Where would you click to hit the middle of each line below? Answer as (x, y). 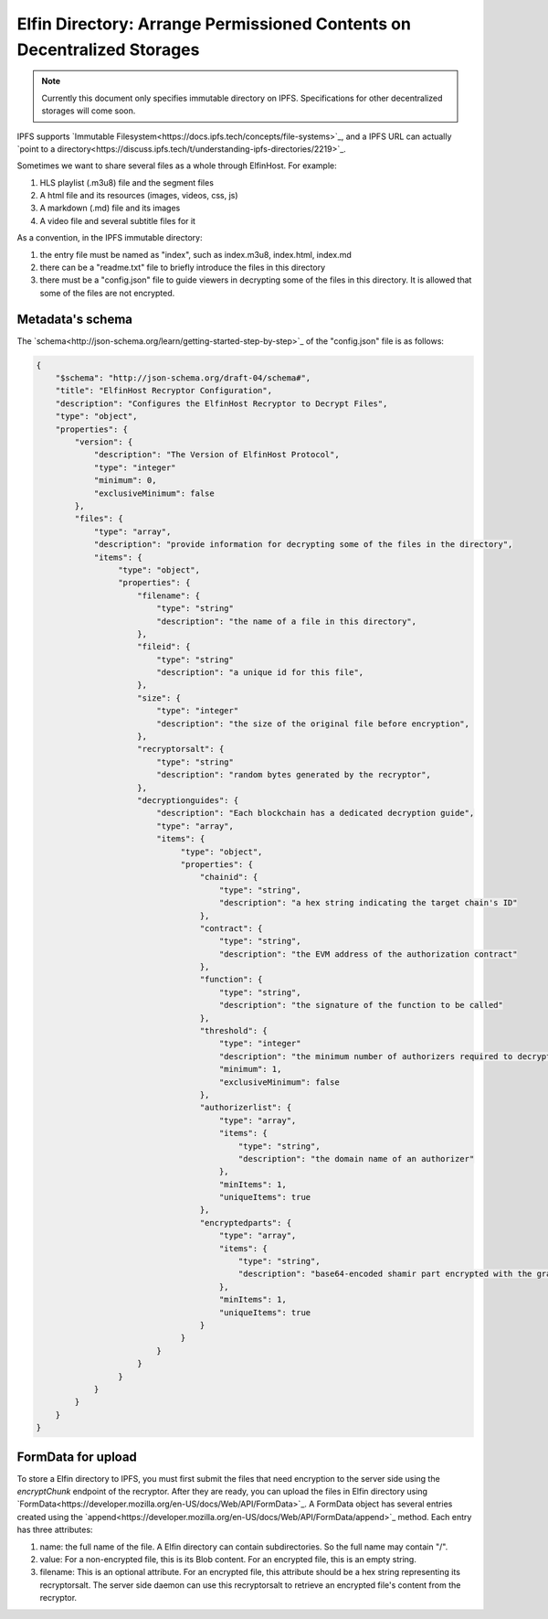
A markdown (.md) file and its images (110, 208)
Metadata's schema (74, 319)
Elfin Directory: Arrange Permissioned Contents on (214, 24)
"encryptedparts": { (246, 1222)
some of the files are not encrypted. (107, 293)
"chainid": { (229, 877)
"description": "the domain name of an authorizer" (356, 1158)
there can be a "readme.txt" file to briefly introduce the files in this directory (183, 268)
